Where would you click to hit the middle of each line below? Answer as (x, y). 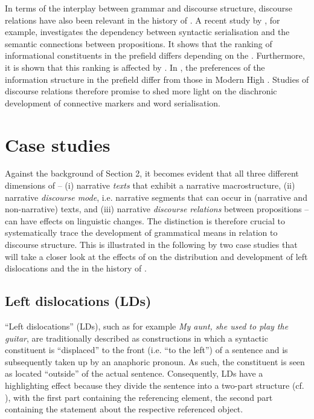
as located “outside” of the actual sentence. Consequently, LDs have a (134, 373)
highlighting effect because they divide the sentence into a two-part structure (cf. (155, 385)
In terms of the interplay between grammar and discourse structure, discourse (149, 8)
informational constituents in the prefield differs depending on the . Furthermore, (155, 55)
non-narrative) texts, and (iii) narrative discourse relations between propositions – (157, 209)
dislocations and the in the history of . (76, 268)
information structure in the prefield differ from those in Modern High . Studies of (157, 79)
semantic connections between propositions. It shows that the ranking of (139, 43)
